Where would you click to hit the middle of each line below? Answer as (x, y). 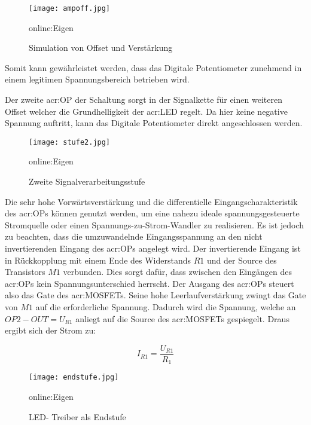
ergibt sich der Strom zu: (51, 330)
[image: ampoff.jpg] (70, 8)
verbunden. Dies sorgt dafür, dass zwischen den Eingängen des (177, 272)
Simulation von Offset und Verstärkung (101, 48)
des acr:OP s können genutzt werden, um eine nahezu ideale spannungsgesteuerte (152, 213)
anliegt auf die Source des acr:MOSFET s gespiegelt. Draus (182, 318)
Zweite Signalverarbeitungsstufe (87, 181)
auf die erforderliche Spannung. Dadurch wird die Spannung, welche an (166, 307)
